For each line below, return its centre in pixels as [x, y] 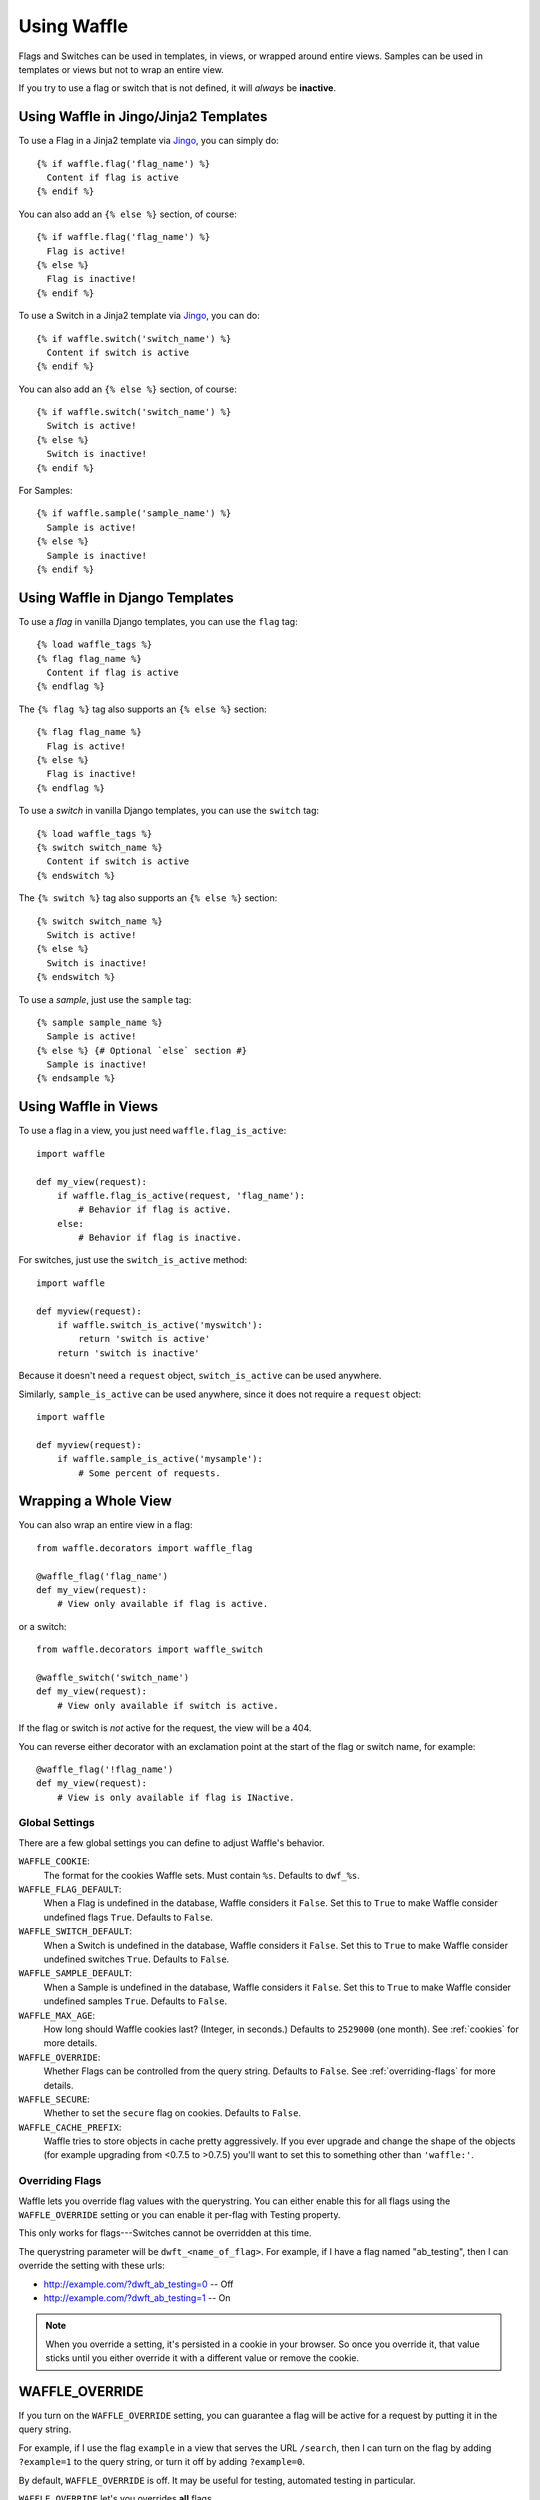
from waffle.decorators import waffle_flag [144, 1548]
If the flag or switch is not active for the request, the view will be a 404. [165, 1728]
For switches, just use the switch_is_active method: [133, 1260]
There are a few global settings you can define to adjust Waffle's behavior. [171, 1842]
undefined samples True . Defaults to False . [135, 2001]
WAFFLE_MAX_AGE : [57, 2015]
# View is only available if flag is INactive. [175, 1797]
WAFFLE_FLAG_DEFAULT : [70, 1889]
